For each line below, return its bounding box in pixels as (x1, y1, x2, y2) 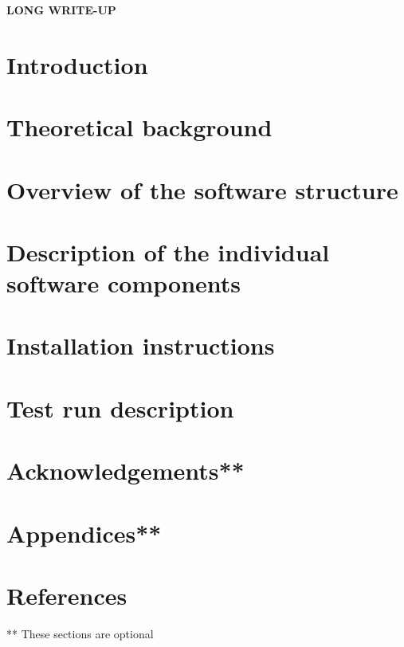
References (6, 578, 127, 611)
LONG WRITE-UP (6, 2, 116, 18)
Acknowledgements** (6, 454, 245, 487)
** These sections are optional (6, 625, 154, 641)
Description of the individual (6, 235, 330, 268)
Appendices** (6, 516, 162, 549)
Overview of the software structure (6, 173, 398, 206)
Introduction (6, 48, 148, 80)
